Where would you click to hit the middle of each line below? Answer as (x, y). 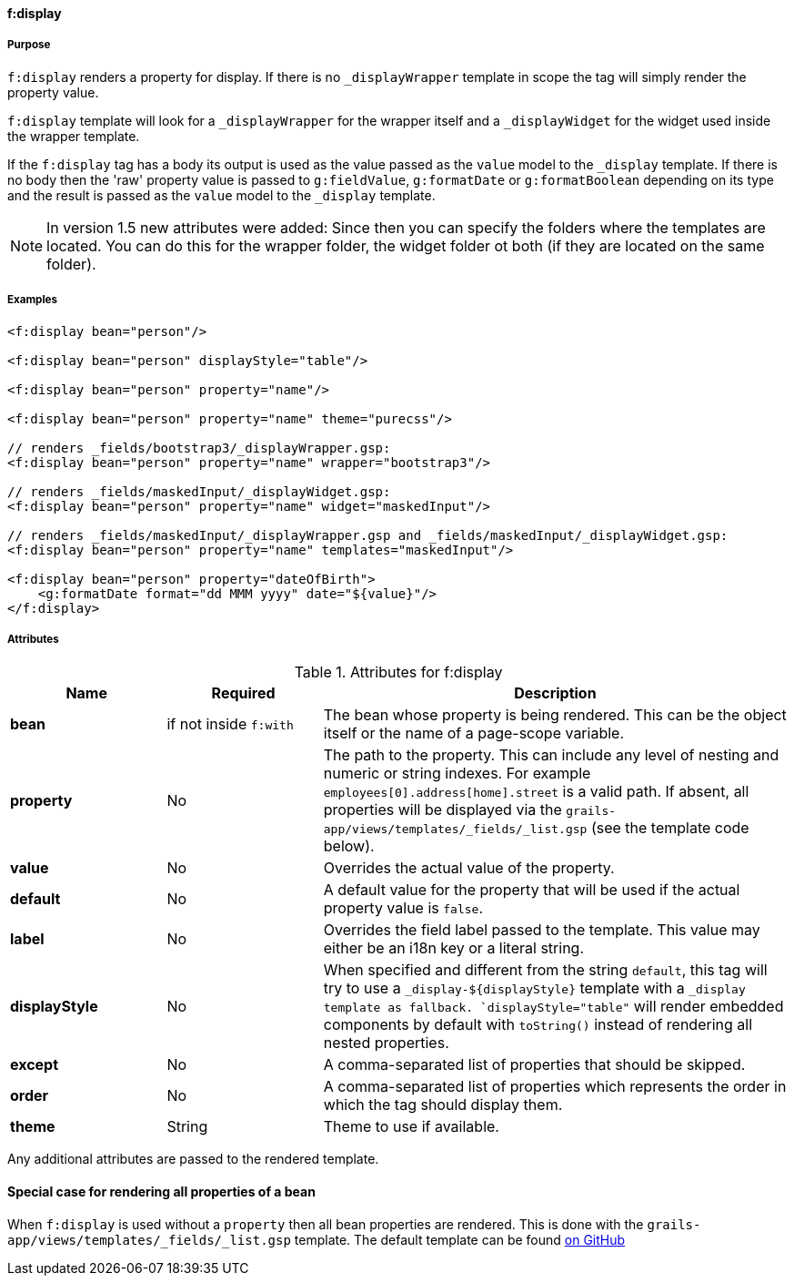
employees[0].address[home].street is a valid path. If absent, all (536, 792)
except (35, 1065)
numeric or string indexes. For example (457, 774)
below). (349, 846)
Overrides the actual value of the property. (469, 868)
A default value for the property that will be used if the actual (532, 890)
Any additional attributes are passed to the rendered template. (193, 1159)
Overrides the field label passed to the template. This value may (542, 930)
